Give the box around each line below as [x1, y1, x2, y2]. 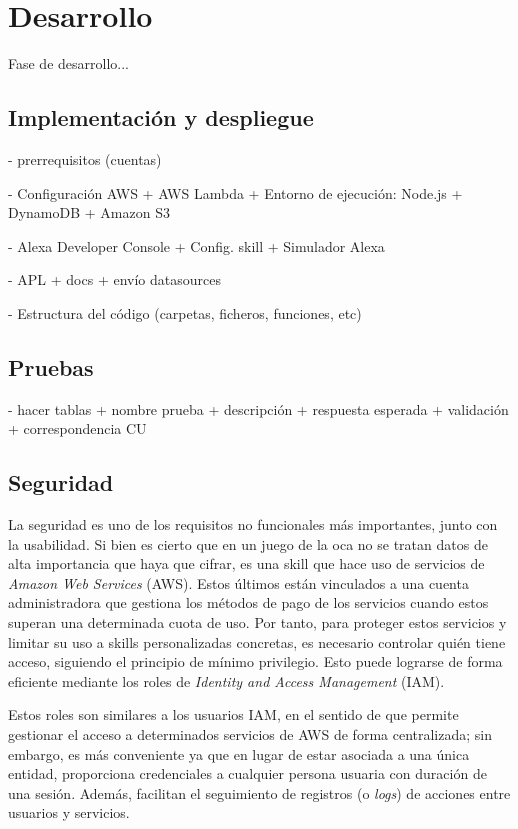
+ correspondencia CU [8, 418, 147, 439]
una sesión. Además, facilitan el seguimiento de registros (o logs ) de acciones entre [8, 782, 511, 803]
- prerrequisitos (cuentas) [8, 148, 162, 169]
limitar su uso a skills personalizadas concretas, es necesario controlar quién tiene [8, 631, 506, 652]
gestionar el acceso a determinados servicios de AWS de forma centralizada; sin [8, 724, 492, 745]
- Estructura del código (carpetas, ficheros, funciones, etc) [8, 302, 362, 323]
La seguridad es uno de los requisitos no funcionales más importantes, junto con [8, 514, 498, 535]
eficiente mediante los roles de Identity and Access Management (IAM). [8, 670, 445, 691]
